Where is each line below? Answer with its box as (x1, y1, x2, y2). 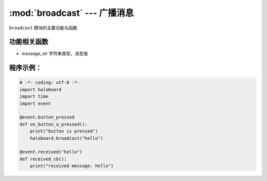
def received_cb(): (19, 156, 67, 162)
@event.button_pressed (19, 115, 75, 120)
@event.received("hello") (19, 149, 83, 155)
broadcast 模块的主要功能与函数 (9, 25, 78, 31)
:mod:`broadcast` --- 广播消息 (9, 7, 134, 18)
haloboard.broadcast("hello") (30, 135, 103, 141)
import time (19, 94, 49, 99)
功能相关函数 (9, 38, 48, 46)
